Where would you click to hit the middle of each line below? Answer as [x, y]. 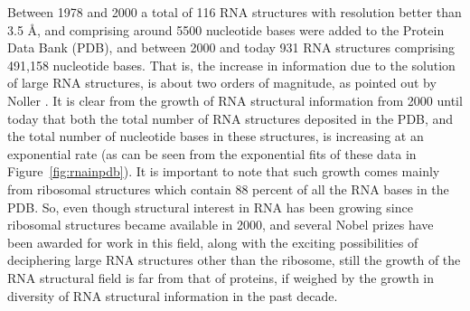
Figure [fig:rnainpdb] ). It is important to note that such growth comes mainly [224, 171]
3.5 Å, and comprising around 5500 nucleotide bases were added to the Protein [226, 29]
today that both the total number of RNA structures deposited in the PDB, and [230, 118]
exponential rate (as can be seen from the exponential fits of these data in [212, 153]
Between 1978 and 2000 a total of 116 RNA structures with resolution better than [235, 12]
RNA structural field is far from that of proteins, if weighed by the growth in [221, 277]
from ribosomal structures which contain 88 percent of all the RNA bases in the [228, 188]
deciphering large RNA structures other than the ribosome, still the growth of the [234, 260]
